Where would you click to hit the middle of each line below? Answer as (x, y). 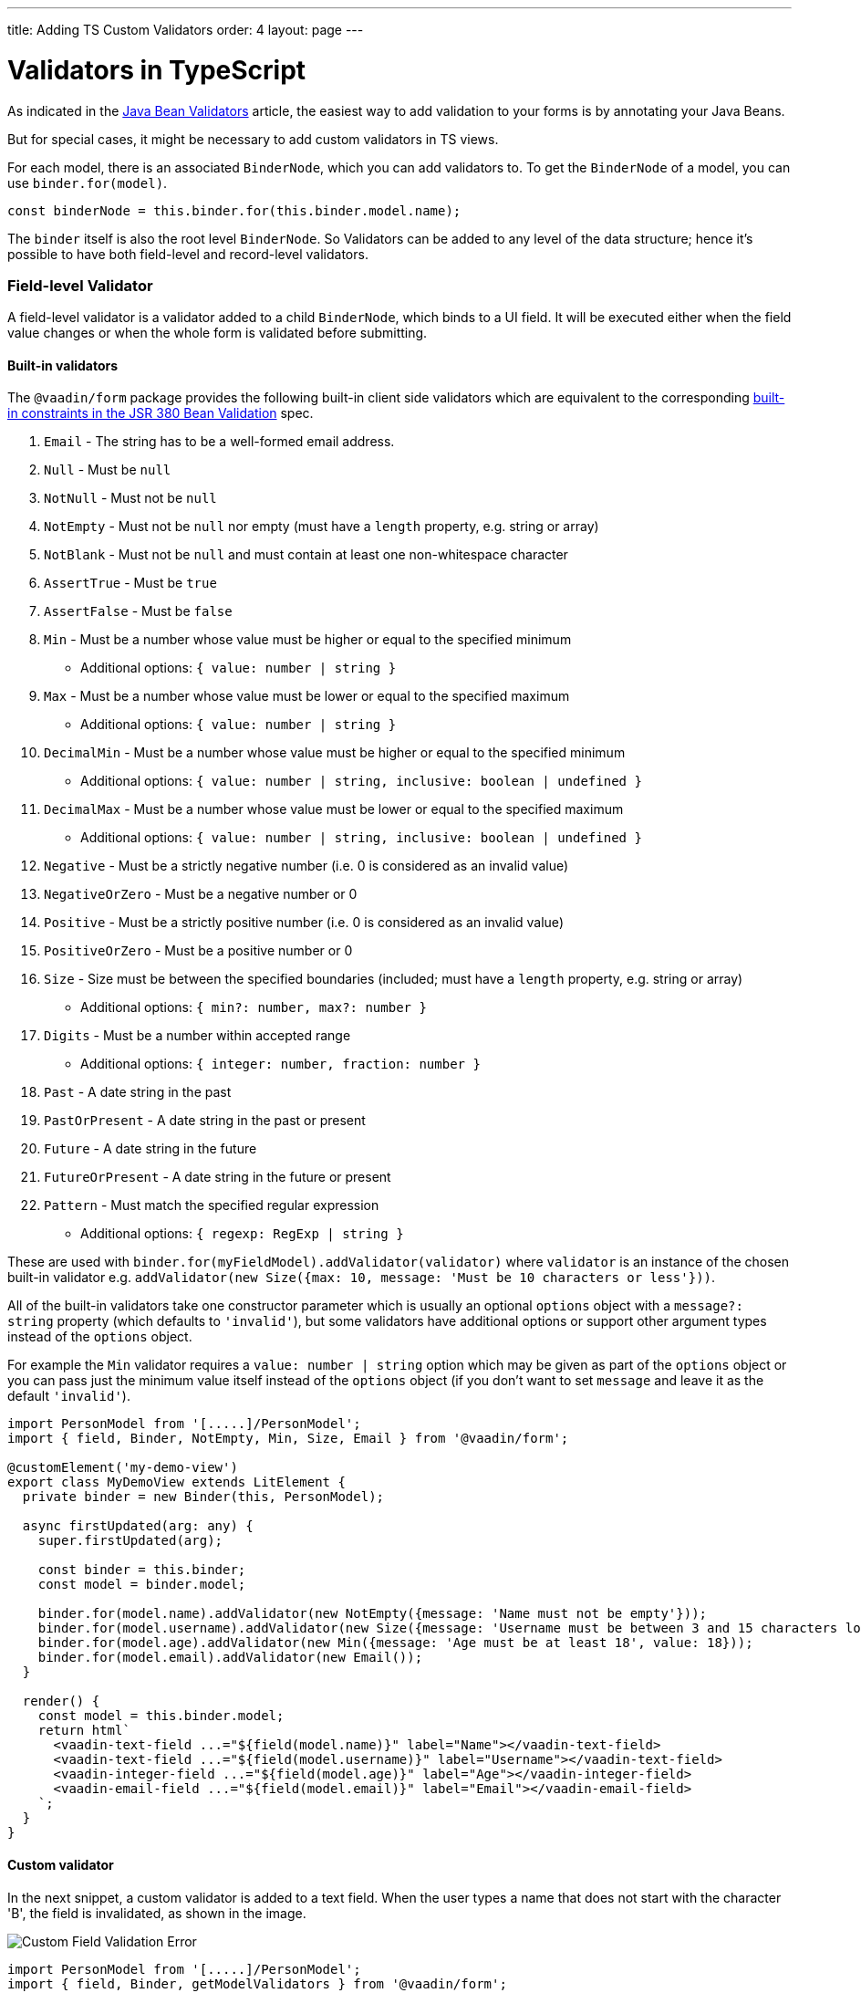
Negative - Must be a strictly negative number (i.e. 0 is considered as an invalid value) (306, 866)
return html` (84, 1731)
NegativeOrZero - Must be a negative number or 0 (201, 894)
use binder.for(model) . (88, 183)
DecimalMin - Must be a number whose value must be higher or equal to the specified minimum (335, 753)
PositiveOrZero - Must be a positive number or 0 (198, 951)
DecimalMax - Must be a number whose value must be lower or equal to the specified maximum (334, 809)
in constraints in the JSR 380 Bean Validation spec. (161, 413)
